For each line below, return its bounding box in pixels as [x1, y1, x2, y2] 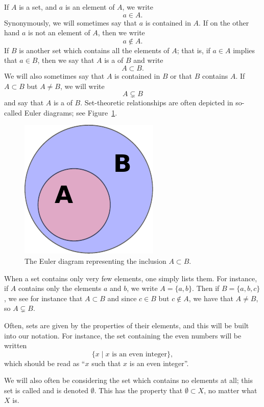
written [4, 340, 27, 351]
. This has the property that [94, 385, 183, 395]
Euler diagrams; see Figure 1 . [24, 107, 117, 118]
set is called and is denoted [4, 385, 89, 395]
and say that [4, 97, 44, 108]
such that [91, 357, 121, 368]
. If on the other [199, 17, 249, 28]
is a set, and [19, 2, 57, 12]
